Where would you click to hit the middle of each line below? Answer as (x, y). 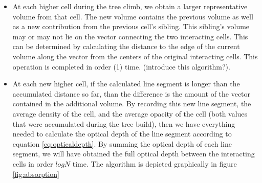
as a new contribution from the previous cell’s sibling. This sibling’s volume (131, 26)
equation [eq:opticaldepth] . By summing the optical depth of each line (122, 143)
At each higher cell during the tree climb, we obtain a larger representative (130, 6)
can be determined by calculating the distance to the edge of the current (126, 46)
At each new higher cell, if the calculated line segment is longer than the (126, 84)
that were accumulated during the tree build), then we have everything (124, 123)
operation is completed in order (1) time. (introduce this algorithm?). (121, 66)
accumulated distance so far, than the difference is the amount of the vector (132, 93)
